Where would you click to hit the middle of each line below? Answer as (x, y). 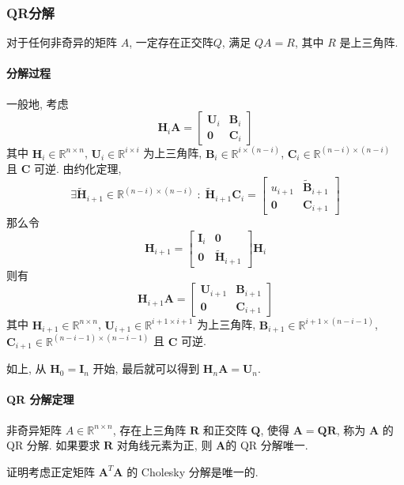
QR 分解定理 (40, 399)
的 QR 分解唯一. (267, 445)
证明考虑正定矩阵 (51, 471)
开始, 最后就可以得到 (146, 368)
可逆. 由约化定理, (77, 169)
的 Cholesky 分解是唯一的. (193, 471)
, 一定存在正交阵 (171, 42)
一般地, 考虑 (38, 103)
